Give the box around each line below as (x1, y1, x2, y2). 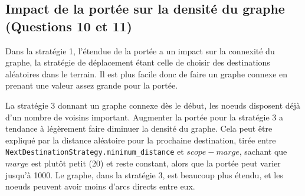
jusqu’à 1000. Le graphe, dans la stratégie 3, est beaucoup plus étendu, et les (5, 168, 283, 181)
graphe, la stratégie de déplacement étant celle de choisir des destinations (5, 56, 270, 68)
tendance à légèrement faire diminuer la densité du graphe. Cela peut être (5, 122, 273, 135)
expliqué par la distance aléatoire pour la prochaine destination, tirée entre (5, 133, 276, 146)
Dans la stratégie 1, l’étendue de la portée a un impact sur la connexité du (5, 44, 275, 57)
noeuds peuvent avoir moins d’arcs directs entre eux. (5, 180, 195, 192)
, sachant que (239, 145, 287, 158)
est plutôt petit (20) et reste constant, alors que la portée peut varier (31, 157, 281, 169)
